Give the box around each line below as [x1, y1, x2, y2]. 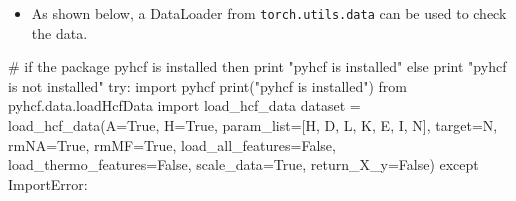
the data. [31, 22, 88, 43]
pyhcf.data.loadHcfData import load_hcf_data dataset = [8, 95, 361, 116]
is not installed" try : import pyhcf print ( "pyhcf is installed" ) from [8, 75, 408, 96]
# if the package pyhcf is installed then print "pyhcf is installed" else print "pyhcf [8, 56, 507, 77]
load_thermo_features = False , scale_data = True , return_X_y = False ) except [8, 154, 479, 175]
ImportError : [8, 173, 88, 194]
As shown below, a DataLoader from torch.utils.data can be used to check [31, 3, 507, 23]
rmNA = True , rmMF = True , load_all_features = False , [8, 134, 336, 155]
